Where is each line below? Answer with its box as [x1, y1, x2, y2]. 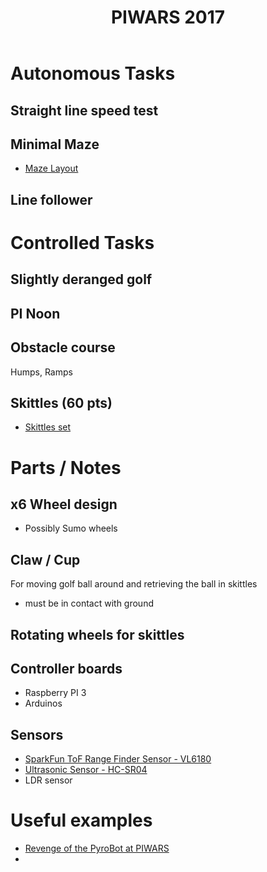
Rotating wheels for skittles [10, 626, 185, 643]
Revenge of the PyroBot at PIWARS [24, 842, 170, 855]
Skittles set [24, 421, 72, 433]
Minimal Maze [10, 136, 100, 153]
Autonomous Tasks [10, 62, 176, 85]
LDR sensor [24, 774, 73, 786]
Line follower [10, 191, 93, 208]
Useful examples [10, 809, 153, 832]
